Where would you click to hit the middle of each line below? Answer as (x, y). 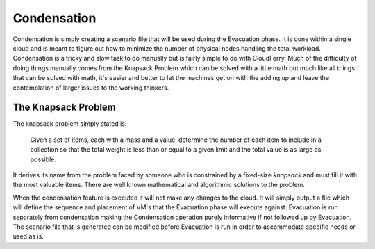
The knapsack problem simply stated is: (70, 124)
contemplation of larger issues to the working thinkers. (91, 88)
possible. (43, 159)
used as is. (28, 236)
